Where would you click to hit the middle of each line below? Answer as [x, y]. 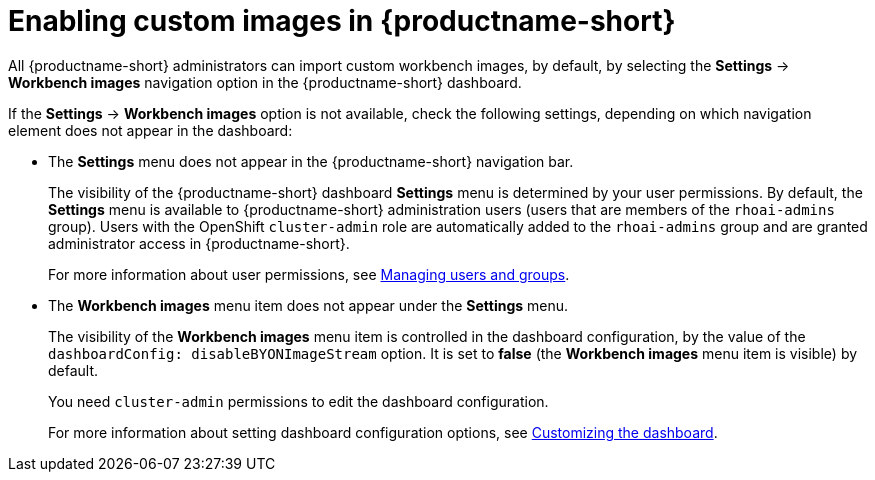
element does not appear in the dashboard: [150, 130]
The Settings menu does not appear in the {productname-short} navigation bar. [311, 161]
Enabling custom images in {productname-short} [342, 21]
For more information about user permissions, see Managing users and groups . [309, 274]
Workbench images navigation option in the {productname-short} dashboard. [265, 82]
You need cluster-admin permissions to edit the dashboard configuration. [298, 401]
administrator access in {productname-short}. [199, 243]
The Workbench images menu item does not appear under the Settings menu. [308, 305]
